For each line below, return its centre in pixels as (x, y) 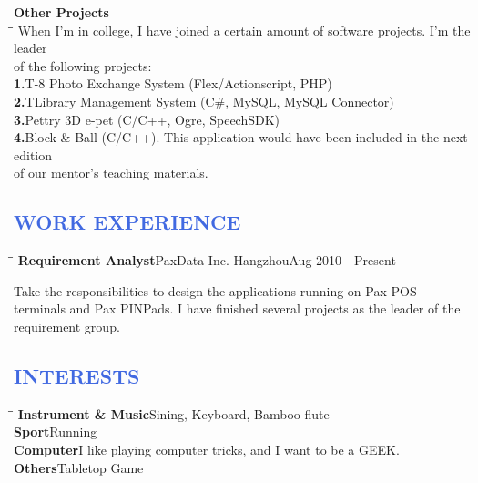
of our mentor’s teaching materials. (111, 173)
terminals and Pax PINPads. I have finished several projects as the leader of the (237, 308)
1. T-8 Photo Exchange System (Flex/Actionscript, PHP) (173, 83)
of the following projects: (83, 65)
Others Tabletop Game (79, 467)
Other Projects (61, 12)
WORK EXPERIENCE (127, 222)
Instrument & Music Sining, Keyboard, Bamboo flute (173, 413)
